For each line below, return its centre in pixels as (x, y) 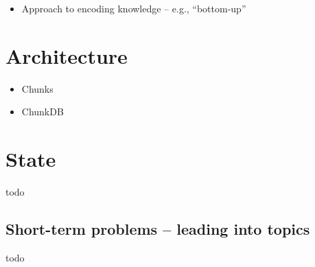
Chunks (37, 88)
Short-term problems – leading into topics (158, 229)
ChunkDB (43, 112)
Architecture (67, 55)
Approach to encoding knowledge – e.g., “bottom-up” (134, 8)
